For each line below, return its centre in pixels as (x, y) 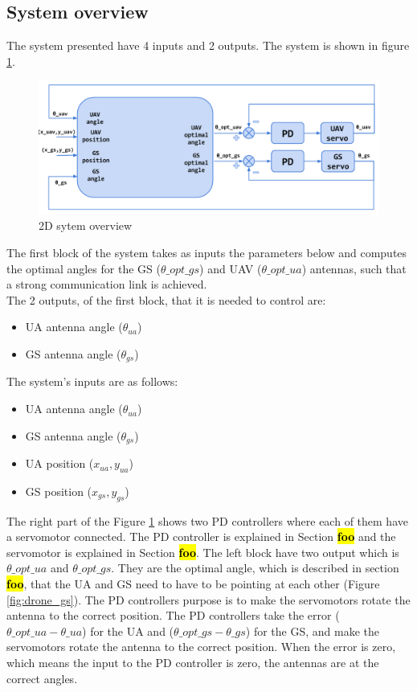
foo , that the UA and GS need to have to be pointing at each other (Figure (193, 584)
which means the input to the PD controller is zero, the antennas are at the (193, 663)
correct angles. (42, 678)
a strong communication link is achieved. (107, 284)
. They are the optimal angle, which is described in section (255, 568)
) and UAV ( (231, 268)
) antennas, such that (354, 268)
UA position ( (59, 463)
